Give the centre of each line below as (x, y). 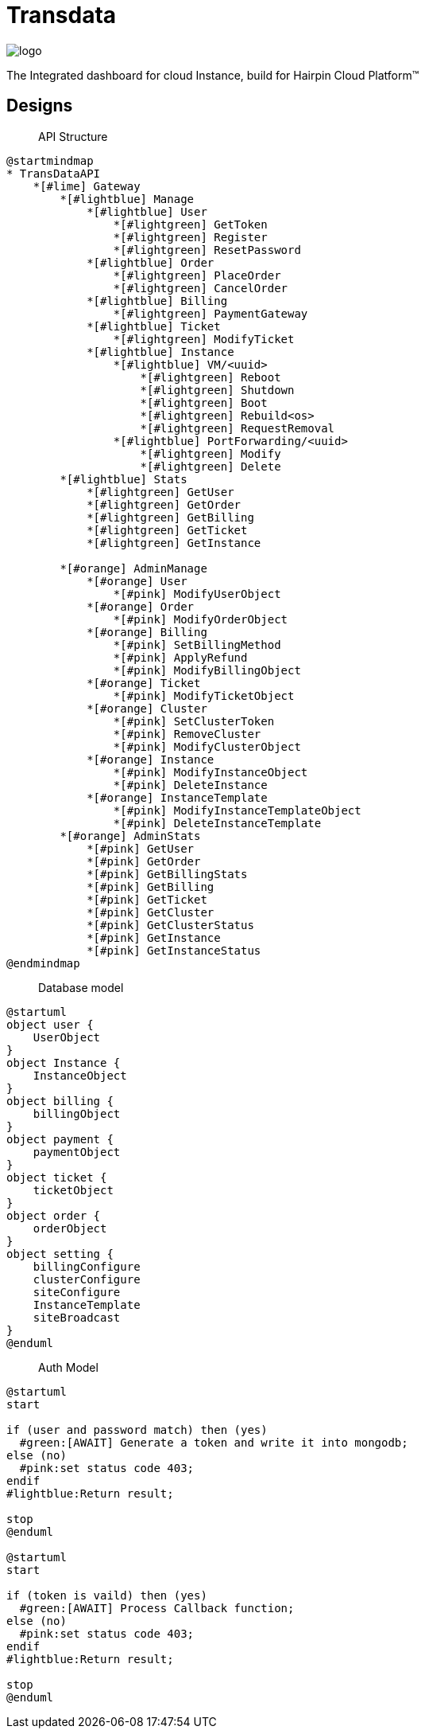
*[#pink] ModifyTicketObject (204, 695)
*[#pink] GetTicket (147, 899)
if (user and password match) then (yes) (137, 1429)
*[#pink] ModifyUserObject (197, 594)
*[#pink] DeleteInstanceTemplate (217, 823)
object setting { (60, 1254)
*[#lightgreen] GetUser (160, 492)
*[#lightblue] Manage (127, 199)
